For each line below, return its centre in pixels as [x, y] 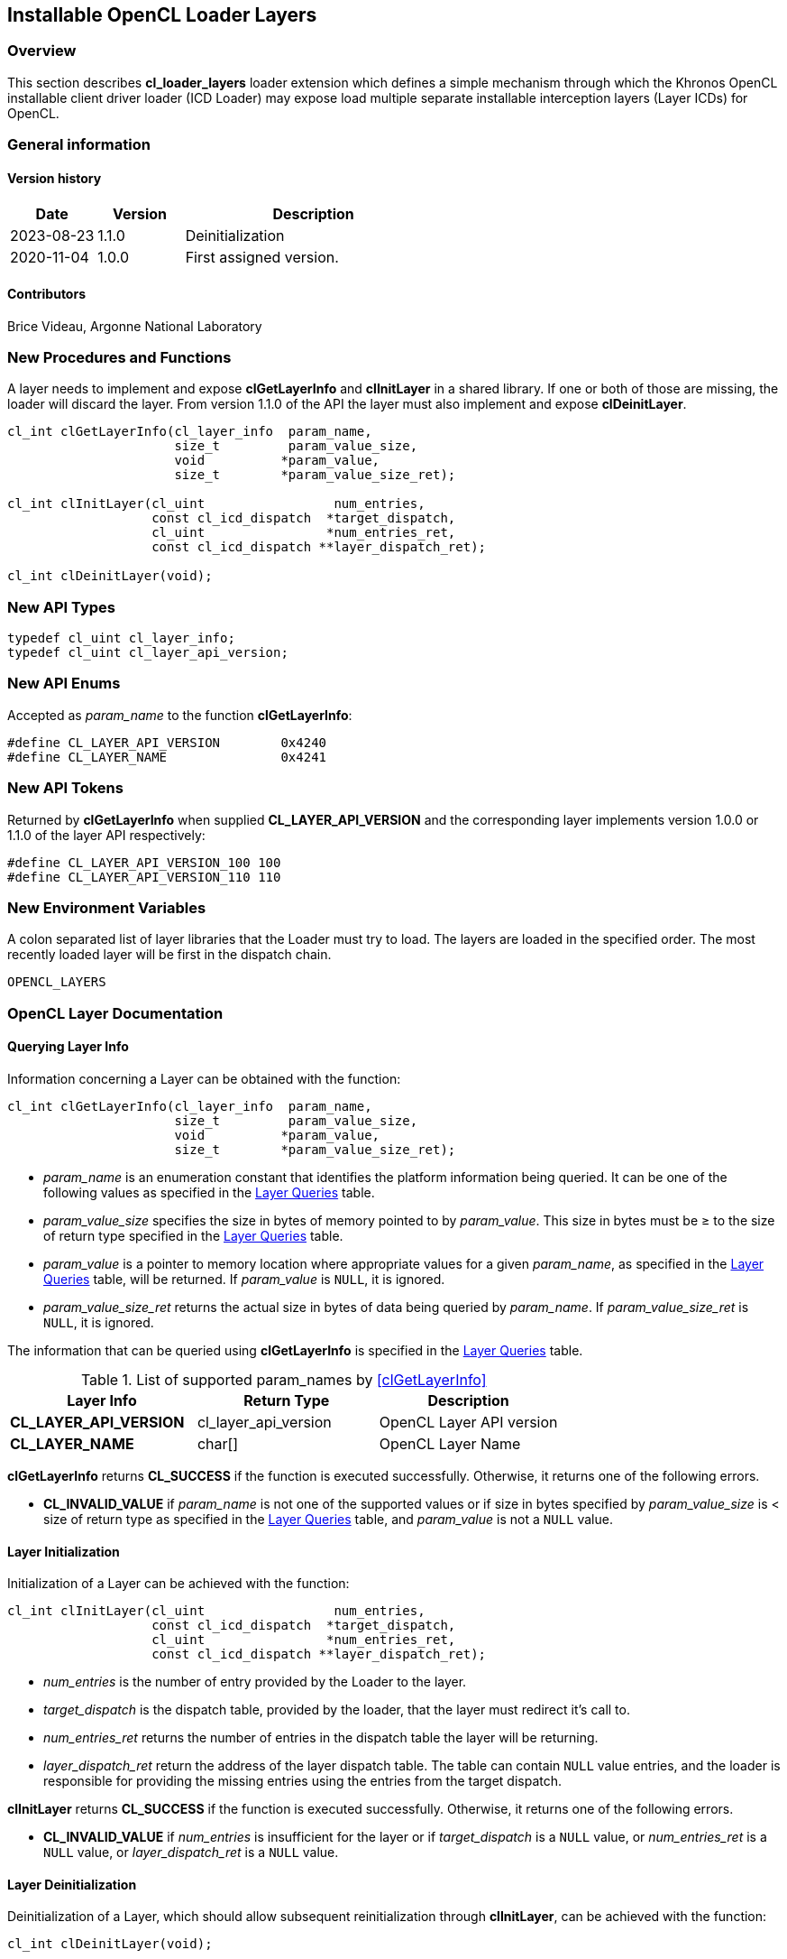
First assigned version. [262, 258]
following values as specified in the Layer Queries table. [209, 1192]
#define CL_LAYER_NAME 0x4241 [167, 757]
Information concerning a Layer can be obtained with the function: [204, 1078]
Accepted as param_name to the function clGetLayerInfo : [180, 715]
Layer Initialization [64, 1551]
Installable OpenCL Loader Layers [162, 15]
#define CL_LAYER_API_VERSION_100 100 [144, 862]
